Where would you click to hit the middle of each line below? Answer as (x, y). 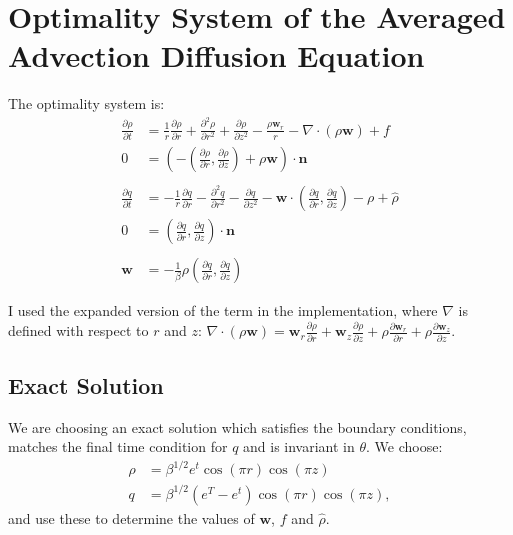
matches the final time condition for (118, 446)
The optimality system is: (86, 103)
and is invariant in (299, 446)
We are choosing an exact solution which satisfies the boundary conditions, (237, 426)
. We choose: (404, 446)
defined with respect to (78, 330)
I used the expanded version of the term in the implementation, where (223, 310)
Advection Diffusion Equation (216, 55)
